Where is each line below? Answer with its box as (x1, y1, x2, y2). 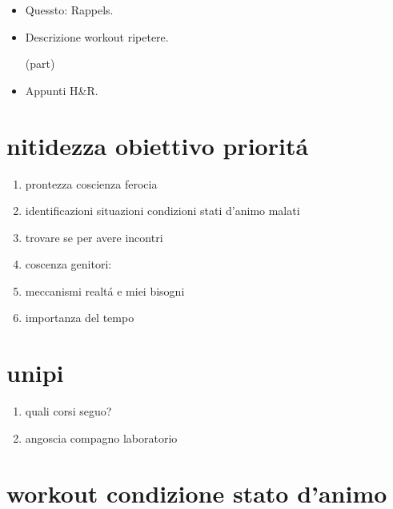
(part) (25, 55, 55, 72)
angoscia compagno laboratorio (25, 429, 178, 446)
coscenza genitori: (25, 256, 112, 272)
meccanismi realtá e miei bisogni (25, 282, 185, 299)
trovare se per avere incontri (25, 229, 163, 245)
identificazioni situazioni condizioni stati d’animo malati (25, 202, 300, 219)
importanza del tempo (25, 309, 134, 326)
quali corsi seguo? (25, 403, 112, 420)
